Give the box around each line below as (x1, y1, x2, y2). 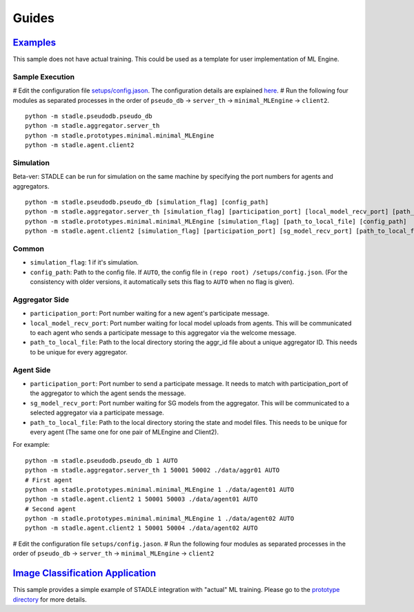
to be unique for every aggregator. (30, 347, 128, 356)
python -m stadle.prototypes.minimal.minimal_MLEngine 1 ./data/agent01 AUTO (25, 486, 295, 493)
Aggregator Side (12, 294, 69, 304)
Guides (12, 10, 55, 26)
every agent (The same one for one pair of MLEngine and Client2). (30, 428, 219, 436)
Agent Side (12, 365, 51, 374)
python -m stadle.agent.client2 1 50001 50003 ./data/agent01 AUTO (25, 495, 258, 504)
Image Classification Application (12, 567, 157, 580)
